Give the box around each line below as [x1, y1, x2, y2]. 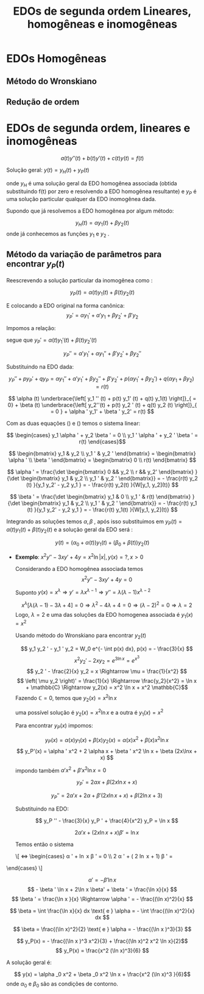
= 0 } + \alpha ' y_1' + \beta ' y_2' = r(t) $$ [50, 408, 155, 415]
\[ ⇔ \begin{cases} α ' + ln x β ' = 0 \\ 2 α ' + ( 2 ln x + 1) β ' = [15, 852, 173, 860]
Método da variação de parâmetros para [6, 249, 162, 260]
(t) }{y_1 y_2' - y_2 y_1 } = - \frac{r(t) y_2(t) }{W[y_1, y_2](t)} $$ [26, 481, 178, 488]
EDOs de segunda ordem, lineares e [6, 121, 191, 135]
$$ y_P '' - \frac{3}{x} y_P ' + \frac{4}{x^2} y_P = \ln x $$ [35, 817, 178, 824]
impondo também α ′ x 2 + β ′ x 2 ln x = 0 [15, 765, 107, 774]
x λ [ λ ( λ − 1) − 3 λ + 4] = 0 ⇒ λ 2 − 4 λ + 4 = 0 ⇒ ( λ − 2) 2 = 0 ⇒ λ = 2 [21, 600, 192, 609]
